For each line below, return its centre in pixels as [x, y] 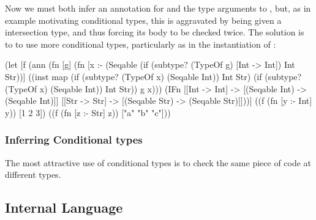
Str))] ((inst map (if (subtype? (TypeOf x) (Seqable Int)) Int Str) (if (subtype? [153, 76]
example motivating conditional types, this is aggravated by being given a [143, 20]
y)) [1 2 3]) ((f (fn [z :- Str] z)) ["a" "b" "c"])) [88, 112]
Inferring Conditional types [74, 140]
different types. [33, 174]
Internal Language [64, 207]
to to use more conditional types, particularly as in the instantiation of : [141, 44]
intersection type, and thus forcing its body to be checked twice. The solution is [155, 32]
